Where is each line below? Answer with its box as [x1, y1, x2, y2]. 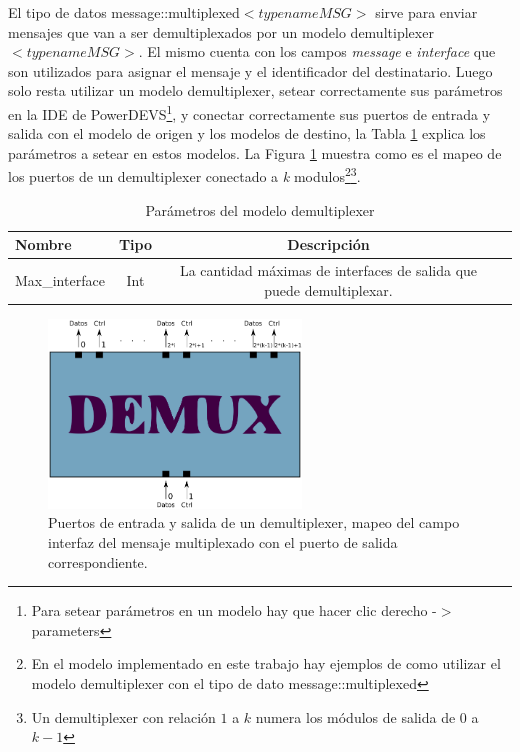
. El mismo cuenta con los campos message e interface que [138, 41, 496, 62]
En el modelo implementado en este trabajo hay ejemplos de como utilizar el [31, 653, 501, 674]
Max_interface [15, 269, 105, 290]
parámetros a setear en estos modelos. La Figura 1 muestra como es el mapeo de [8, 142, 502, 163]
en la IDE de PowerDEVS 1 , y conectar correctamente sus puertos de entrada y [8, 100, 491, 124]
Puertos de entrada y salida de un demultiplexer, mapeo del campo [48, 512, 460, 533]
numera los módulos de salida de [255, 706, 456, 727]
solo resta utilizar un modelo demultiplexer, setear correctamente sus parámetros [8, 80, 503, 101]
